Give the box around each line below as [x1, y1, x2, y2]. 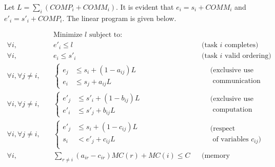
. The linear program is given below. [62, 12, 176, 23]
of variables [212, 135, 249, 143]
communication [212, 77, 261, 85]
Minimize [53, 31, 83, 39]
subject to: [89, 31, 123, 39]
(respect [210, 124, 235, 132]
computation [212, 106, 252, 113]
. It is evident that [116, 2, 174, 12]
